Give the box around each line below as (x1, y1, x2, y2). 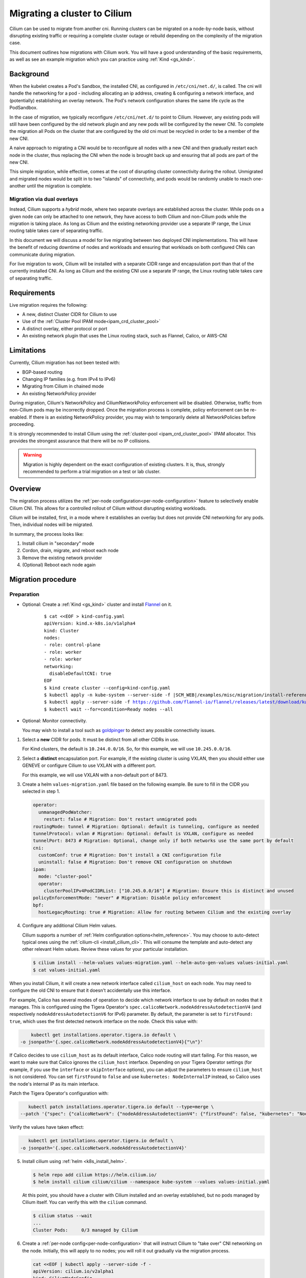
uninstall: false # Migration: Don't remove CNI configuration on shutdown (38, 859, 232, 865)
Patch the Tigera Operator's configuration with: (9, 1090, 109, 1096)
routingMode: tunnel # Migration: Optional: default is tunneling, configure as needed (33, 824, 259, 829)
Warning (23, 452, 42, 458)
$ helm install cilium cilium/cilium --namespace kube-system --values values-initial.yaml (33, 1179, 270, 1185)
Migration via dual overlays (9, 195, 79, 202)
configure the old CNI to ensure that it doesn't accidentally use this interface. (9, 987, 172, 994)
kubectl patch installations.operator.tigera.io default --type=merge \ (28, 1104, 214, 1109)
